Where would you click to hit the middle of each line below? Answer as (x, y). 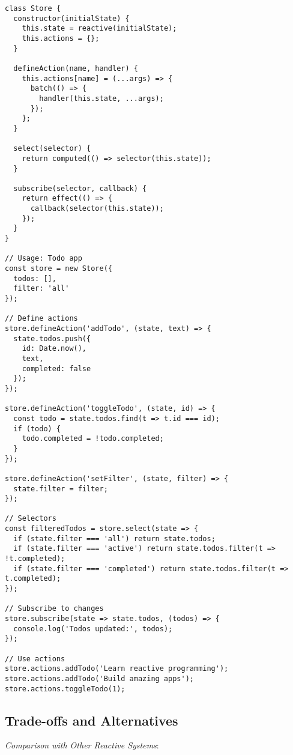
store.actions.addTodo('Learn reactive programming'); (117, 669)
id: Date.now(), (54, 349)
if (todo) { (37, 429)
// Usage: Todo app (44, 259)
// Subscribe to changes (54, 609)
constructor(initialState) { (71, 18)
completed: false (56, 368)
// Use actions (35, 659)
